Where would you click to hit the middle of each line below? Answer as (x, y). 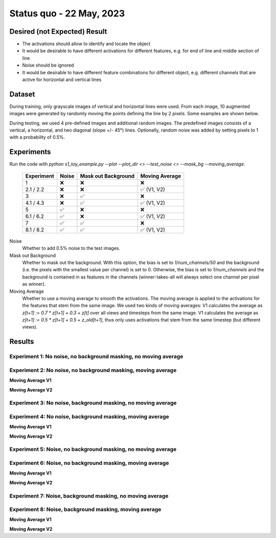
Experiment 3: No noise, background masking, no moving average (93, 403)
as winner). (34, 284)
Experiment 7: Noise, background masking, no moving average (89, 496)
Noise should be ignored (48, 65)
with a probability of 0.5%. (37, 137)
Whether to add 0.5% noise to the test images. (71, 248)
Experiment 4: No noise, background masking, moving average (89, 416)
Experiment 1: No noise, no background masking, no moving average (96, 357)
